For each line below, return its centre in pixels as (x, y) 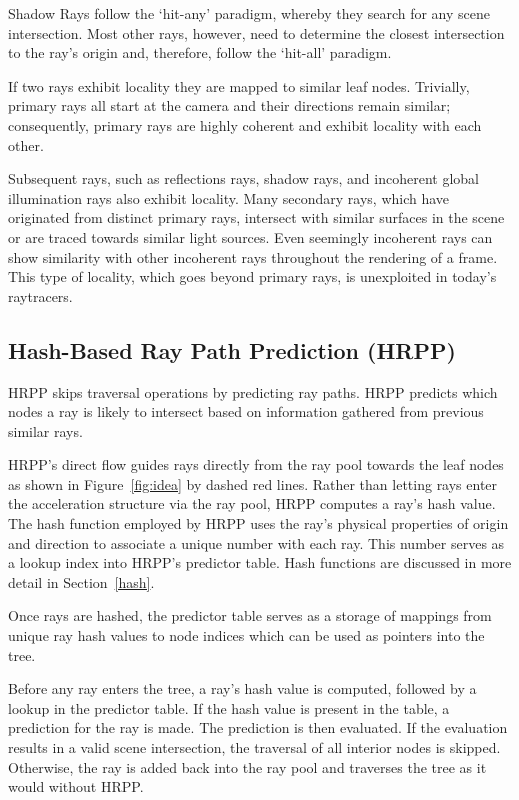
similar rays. (45, 430)
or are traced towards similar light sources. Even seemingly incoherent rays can (250, 236)
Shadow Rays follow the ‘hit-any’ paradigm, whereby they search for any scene (249, 13)
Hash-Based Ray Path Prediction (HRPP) (232, 349)
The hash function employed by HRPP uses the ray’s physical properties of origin (258, 523)
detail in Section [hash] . (81, 581)
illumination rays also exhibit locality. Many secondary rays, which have (229, 197)
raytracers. (40, 295)
